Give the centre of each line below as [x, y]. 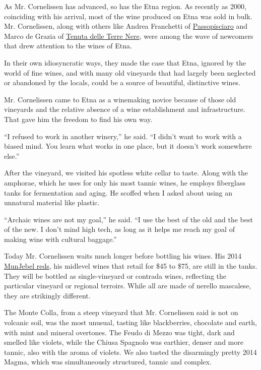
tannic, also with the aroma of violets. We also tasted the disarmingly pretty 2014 [130, 352]
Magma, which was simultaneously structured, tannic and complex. [108, 362]
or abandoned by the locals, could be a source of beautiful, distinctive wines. [122, 82]
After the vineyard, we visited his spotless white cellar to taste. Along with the [126, 173]
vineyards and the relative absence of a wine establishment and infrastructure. [125, 109]
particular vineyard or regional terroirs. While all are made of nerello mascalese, [128, 286]
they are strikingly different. [47, 295]
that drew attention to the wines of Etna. [68, 46]
